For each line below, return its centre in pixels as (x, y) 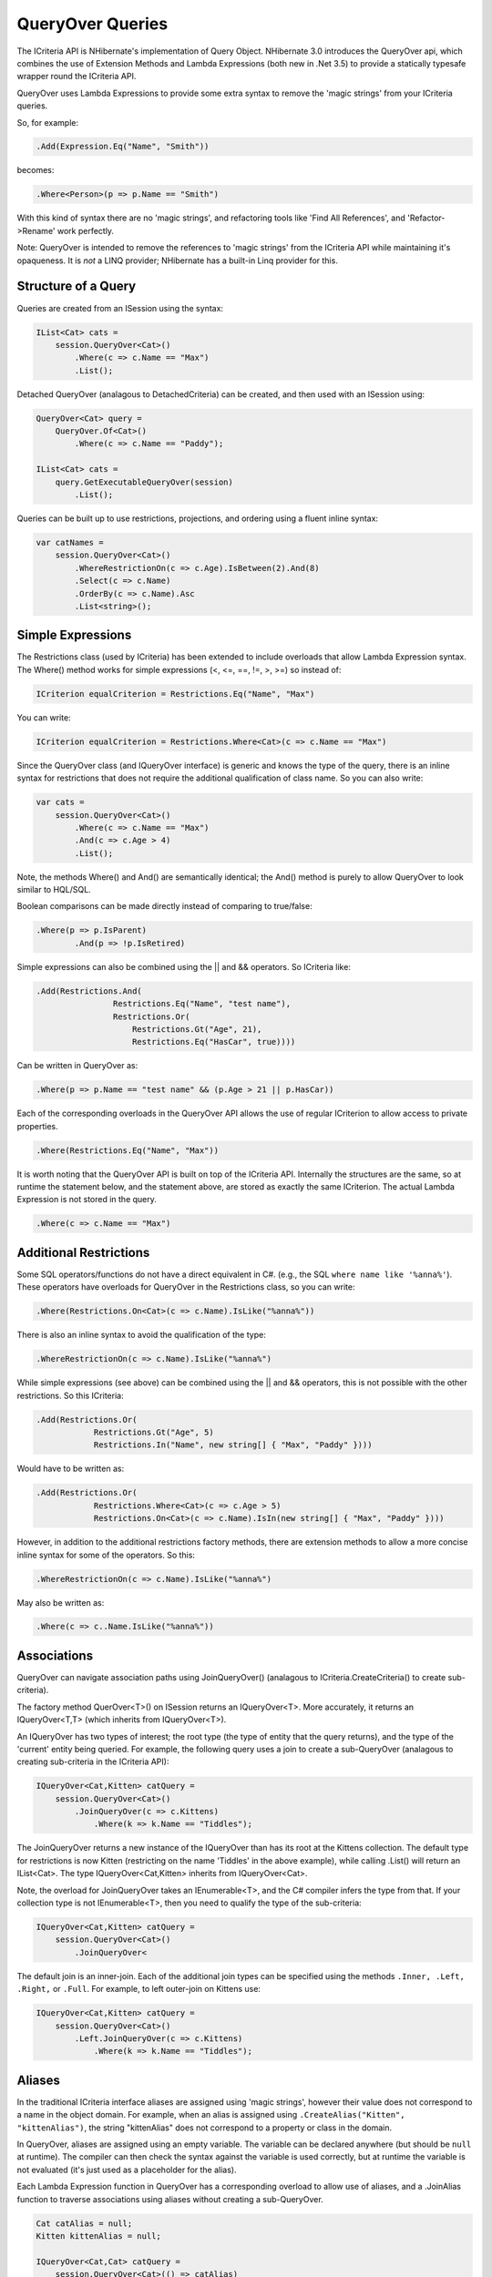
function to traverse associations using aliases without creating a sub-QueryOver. (170, 2199)
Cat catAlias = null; (84, 2223)
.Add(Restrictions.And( (89, 991)
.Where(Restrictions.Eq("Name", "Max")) (127, 1150)
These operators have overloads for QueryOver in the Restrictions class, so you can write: (186, 1287)
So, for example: (48, 122)
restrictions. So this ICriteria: (70, 1395)
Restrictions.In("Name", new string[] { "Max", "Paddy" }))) (233, 1445)
